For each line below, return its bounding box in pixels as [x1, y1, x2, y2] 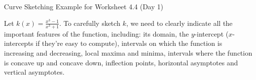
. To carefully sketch [59, 18, 120, 28]
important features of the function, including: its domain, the [4, 28, 189, 39]
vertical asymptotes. [4, 67, 65, 77]
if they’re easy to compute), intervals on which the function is [36, 38, 222, 48]
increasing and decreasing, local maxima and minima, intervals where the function [4, 47, 253, 58]
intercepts [4, 38, 34, 48]
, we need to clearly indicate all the [126, 18, 233, 28]
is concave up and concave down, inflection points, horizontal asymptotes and [4, 57, 238, 67]
